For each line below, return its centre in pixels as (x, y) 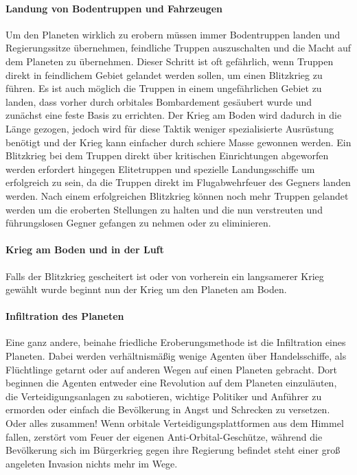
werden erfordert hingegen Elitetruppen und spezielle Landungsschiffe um (160, 169)
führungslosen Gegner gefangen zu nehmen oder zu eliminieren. (138, 223)
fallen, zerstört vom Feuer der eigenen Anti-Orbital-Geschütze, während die (164, 436)
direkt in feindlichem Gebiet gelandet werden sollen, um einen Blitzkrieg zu (164, 74)
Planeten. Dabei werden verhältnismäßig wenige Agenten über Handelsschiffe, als (176, 356)
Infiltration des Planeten (65, 316)
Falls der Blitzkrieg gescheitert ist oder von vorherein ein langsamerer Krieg (165, 276)
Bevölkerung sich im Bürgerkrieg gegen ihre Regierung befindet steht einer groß (173, 450)
